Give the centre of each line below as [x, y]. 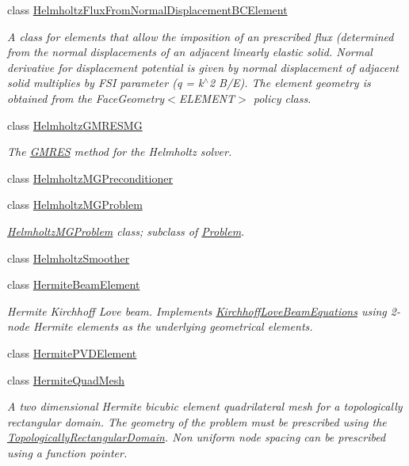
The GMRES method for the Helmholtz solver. [120, 152]
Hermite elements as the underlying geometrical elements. [173, 326]
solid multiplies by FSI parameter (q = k [105, 83]
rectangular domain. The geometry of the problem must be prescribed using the [197, 421]
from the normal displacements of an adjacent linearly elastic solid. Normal [190, 52]
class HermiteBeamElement [74, 284]
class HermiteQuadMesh [66, 379]
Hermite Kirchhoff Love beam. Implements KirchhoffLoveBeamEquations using [197, 311]
